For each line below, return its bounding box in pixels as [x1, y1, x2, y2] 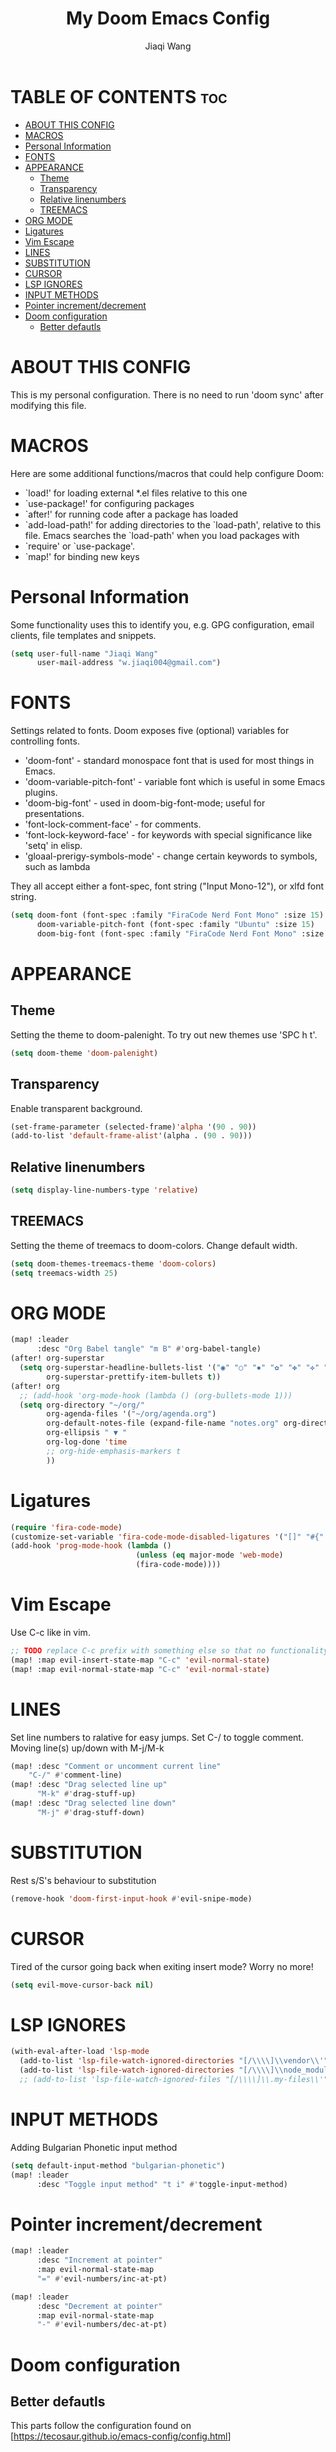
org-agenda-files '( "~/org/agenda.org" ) [46, 1409, 217, 1419]
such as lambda [24, 861, 91, 873]
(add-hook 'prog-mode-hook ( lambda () [10, 1541, 172, 1551]
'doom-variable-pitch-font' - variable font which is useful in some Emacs [24, 776, 326, 788]
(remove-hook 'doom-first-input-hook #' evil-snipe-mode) [10, 1893, 253, 1904]
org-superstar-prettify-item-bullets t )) [46, 1372, 222, 1382]
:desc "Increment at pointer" [36, 2255, 163, 2266]
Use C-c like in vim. [10, 1626, 91, 1638]
